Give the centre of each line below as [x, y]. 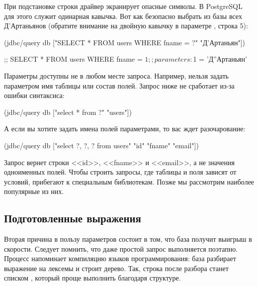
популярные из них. [34, 191]
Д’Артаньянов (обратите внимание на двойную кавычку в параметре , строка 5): [126, 26]
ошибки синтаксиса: [34, 95]
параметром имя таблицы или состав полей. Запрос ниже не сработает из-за [119, 85]
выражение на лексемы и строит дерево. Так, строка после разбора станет [116, 268]
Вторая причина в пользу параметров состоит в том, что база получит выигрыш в [128, 239]
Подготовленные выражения [73, 218]
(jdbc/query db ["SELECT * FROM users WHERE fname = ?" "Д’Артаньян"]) [125, 42]
